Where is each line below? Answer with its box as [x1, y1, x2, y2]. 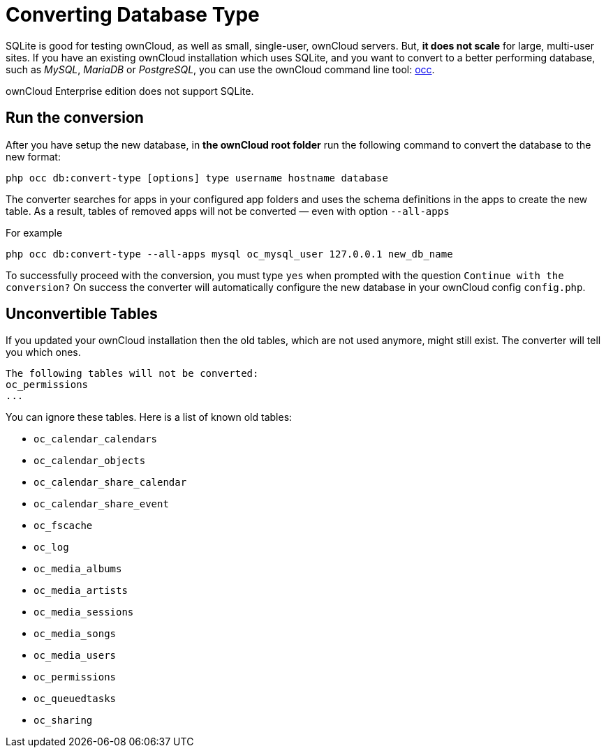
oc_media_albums [34, 563, 122, 575]
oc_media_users [34, 650, 117, 662]
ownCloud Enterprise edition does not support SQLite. [6, 84, 254, 97]
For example [6, 226, 63, 239]
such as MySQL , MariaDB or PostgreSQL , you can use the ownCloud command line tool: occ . [6, 63, 435, 75]
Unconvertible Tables [6, 305, 158, 323]
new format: [6, 150, 61, 163]
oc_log [34, 542, 69, 553]
